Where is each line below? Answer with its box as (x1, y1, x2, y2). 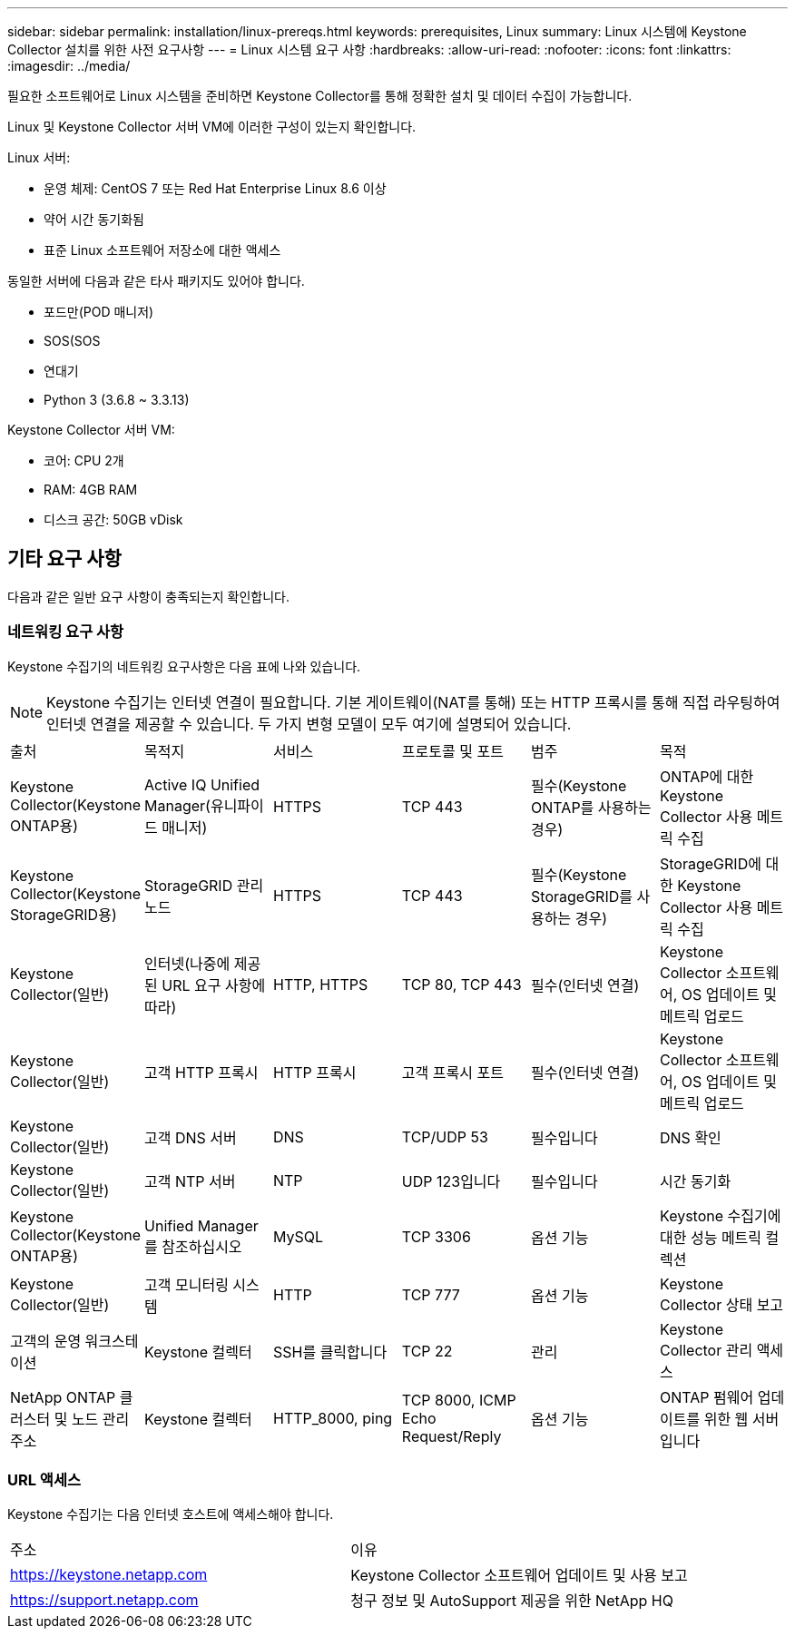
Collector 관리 (660, 1340, 753, 1359)
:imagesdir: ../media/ (7, 58, 131, 73)
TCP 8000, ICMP (401, 1390, 516, 1409)
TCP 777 (401, 1285, 460, 1304)
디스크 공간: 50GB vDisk (44, 512, 183, 527)
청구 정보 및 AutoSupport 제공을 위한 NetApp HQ (350, 1592, 673, 1611)
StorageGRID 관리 (144, 876, 264, 895)
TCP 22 (401, 1341, 453, 1360)
